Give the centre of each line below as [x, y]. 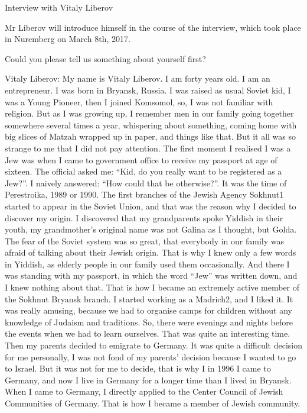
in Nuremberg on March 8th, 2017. [68, 39]
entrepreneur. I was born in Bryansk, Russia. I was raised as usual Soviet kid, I [148, 90]
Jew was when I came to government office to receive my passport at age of [141, 159]
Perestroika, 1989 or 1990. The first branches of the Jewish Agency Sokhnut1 [144, 194]
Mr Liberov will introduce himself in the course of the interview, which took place [153, 27]
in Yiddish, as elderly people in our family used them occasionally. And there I [147, 264]
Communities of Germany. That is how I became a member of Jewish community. [153, 403]
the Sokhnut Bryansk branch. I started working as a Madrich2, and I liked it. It [149, 299]
